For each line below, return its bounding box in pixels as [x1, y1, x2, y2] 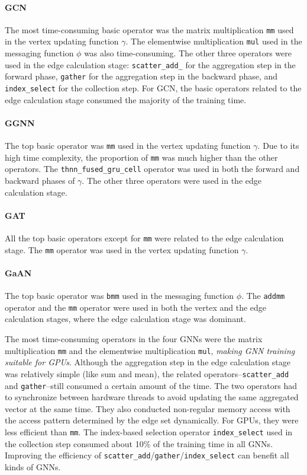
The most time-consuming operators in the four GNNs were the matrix [5, 333, 263, 345]
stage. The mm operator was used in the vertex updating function [5, 243, 239, 256]
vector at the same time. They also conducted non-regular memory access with [5, 402, 290, 415]
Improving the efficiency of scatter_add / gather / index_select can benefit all [5, 449, 289, 461]
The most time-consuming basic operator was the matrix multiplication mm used [5, 23, 294, 36]
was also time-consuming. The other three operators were [84, 47, 292, 59]
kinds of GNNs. [5, 460, 61, 473]
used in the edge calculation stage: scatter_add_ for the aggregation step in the [5, 58, 296, 71]
